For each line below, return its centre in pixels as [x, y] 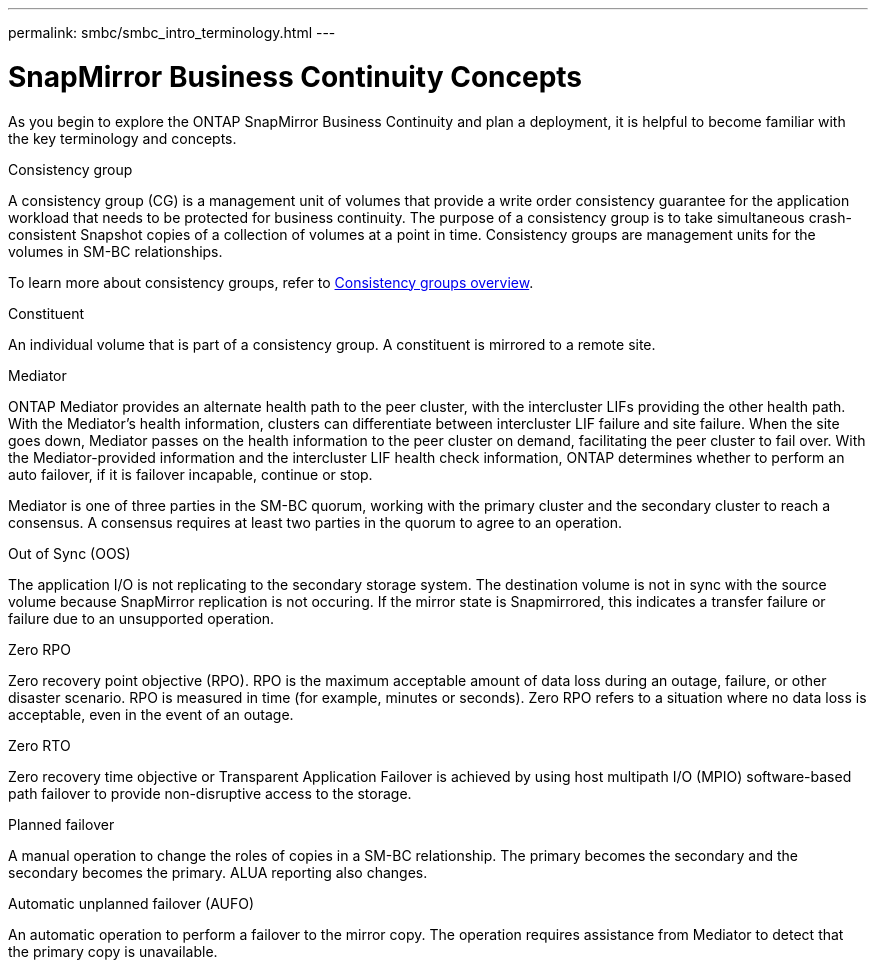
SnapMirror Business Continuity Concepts [295, 76]
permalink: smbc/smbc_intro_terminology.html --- [172, 32]
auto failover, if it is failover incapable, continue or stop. [190, 474]
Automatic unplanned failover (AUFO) [131, 903]
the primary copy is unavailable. [113, 951]
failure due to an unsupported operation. [141, 618]
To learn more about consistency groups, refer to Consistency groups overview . [271, 282]
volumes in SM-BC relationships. [115, 251]
